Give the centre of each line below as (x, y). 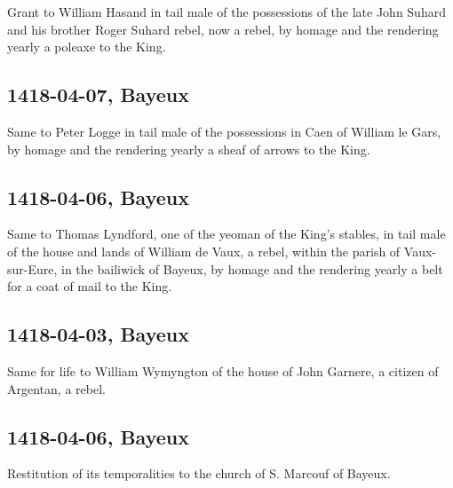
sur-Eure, (32, 268)
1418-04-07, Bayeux (98, 94)
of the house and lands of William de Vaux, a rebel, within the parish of (204, 251)
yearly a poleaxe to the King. (87, 47)
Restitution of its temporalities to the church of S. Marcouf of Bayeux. (199, 473)
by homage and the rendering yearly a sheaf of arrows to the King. (189, 149)
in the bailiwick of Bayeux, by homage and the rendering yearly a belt (252, 268)
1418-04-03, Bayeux (98, 334)
